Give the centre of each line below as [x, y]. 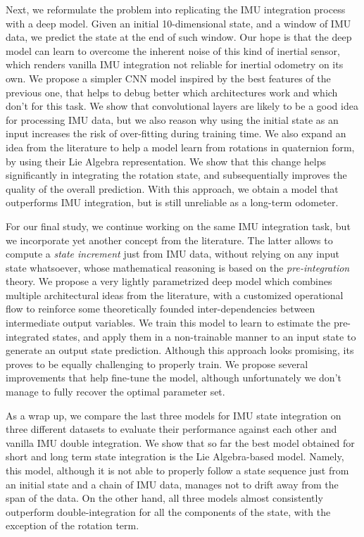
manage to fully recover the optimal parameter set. [115, 392]
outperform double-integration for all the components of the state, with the [168, 511]
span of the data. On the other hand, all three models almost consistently [164, 498]
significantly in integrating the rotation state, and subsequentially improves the [176, 175]
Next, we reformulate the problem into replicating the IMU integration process [176, 9]
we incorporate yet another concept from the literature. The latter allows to [169, 240]
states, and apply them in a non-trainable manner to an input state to [204, 336]
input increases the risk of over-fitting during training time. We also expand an [176, 133]
